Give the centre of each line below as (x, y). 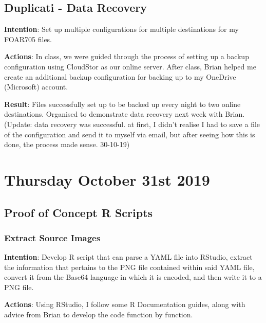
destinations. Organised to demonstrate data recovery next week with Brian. (125, 114)
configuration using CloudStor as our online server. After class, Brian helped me (130, 66)
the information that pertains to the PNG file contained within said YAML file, (129, 267)
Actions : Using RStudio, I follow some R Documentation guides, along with (125, 304)
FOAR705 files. (28, 39)
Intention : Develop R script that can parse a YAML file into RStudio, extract (128, 257)
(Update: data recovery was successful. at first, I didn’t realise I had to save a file (132, 124)
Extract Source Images (52, 237)
